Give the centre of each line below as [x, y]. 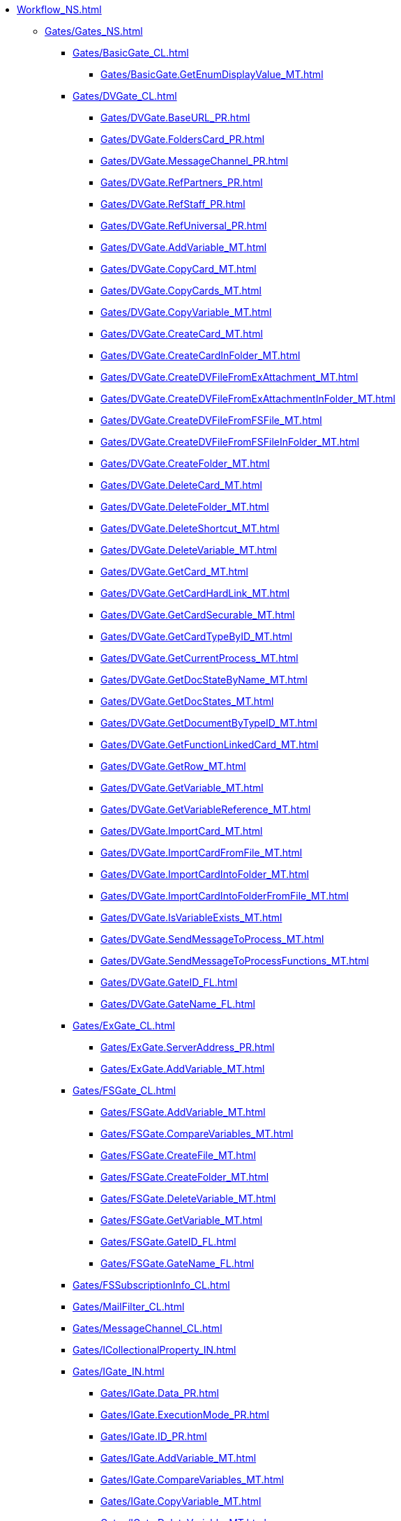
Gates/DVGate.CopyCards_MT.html [181, 290]
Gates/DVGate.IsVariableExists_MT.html [191, 917]
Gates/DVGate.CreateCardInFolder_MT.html [200, 355]
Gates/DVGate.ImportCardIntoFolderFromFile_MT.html [225, 896]
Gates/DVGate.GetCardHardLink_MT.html [195, 593]
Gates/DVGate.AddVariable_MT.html [184, 247]
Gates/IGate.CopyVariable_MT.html [181, 1501]
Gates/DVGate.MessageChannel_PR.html [195, 161]
